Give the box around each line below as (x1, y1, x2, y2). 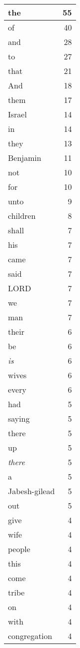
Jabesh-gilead (8, 485, 55, 497)
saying (8, 413, 30, 424)
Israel (8, 108, 27, 120)
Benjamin (8, 152, 41, 163)
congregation (8, 630, 52, 642)
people (8, 543, 30, 555)
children (8, 210, 36, 221)
